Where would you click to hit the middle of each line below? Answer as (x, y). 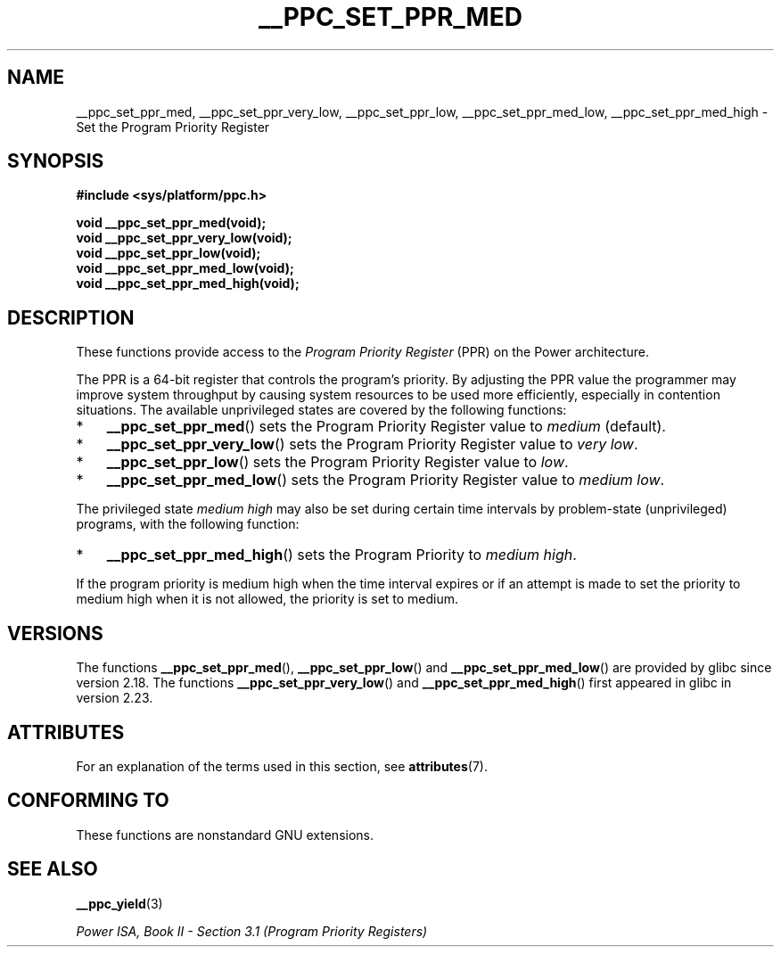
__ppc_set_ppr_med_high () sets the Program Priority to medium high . (341, 555)
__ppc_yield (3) (119, 903)
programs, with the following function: (188, 524)
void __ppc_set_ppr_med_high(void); (188, 284)
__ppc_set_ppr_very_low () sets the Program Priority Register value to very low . (372, 444)
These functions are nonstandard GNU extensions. (225, 835)
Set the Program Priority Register (173, 127)
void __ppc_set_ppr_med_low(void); (185, 268)
